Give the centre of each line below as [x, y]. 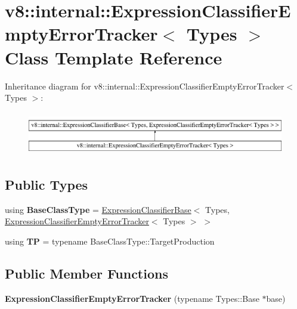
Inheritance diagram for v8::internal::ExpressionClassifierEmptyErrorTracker [145, 86]
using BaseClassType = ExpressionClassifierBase [98, 209]
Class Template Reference [114, 57]
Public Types [47, 184]
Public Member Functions [86, 273]
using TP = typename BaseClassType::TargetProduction [110, 241]
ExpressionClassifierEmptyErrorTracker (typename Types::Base [132, 298]
